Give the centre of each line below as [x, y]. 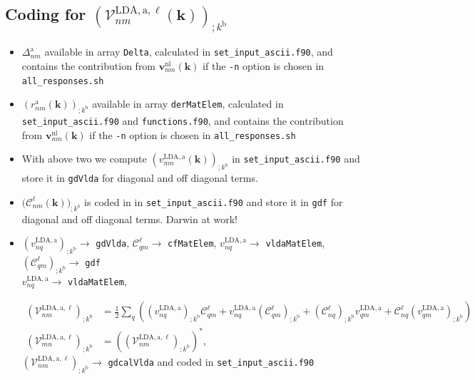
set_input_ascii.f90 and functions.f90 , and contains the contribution [183, 121]
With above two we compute [84, 159]
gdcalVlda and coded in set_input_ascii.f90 [211, 361]
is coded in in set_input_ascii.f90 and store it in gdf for [214, 201]
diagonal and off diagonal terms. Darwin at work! [129, 219]
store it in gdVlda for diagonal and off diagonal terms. [140, 178]
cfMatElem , [192, 243]
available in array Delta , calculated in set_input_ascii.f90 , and [189, 52]
